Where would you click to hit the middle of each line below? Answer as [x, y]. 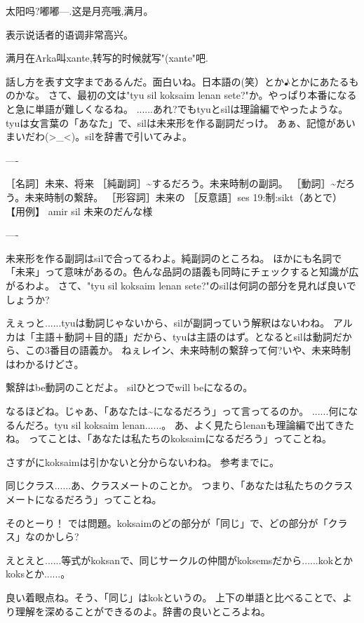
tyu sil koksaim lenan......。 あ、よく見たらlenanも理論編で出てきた [204, 424]
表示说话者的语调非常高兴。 [69, 34]
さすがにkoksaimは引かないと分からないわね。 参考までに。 [143, 461]
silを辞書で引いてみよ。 [139, 136]
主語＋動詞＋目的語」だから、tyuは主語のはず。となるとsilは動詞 [183, 336]
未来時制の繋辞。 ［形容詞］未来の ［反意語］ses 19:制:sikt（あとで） [184, 197]
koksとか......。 [38, 574]
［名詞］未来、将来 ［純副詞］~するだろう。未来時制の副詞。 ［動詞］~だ [176, 183]
